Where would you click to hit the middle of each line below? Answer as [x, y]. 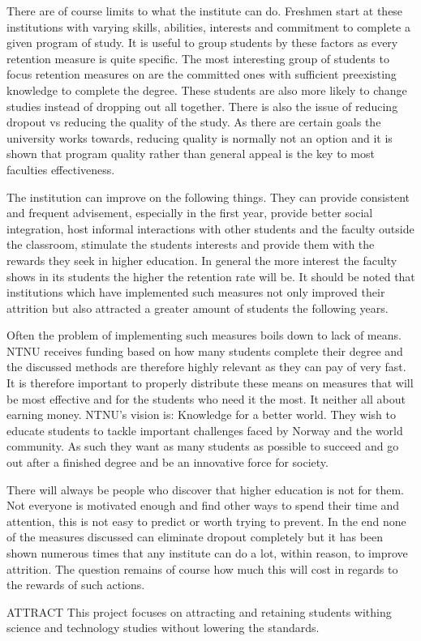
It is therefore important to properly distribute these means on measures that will [210, 383]
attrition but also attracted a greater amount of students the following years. [198, 308]
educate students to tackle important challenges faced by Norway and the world [205, 430]
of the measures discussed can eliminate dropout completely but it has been [195, 537]
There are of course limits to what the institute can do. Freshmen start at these [205, 11]
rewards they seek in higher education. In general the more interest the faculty [202, 260]
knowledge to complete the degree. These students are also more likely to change [207, 90]
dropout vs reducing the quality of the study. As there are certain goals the [194, 122]
